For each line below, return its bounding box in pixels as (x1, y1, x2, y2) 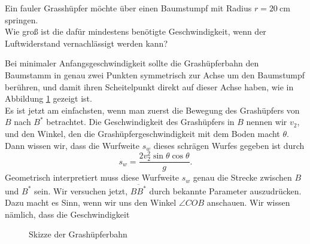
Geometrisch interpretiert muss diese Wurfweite (5, 171, 180, 184)
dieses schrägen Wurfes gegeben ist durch (153, 139, 305, 151)
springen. (5, 13, 38, 26)
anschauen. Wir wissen (206, 196, 290, 209)
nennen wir (246, 115, 287, 128)
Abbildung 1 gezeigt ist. (5, 92, 92, 105)
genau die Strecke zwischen (193, 171, 292, 184)
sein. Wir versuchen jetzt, (34, 184, 128, 197)
